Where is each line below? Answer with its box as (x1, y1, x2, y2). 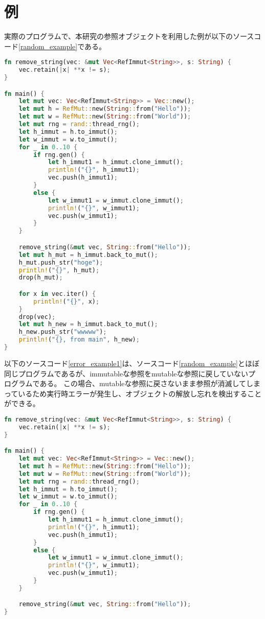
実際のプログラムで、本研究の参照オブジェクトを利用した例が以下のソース (4, 31, 254, 42)
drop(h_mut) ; (18, 274, 63, 282)
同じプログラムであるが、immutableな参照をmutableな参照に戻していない (4, 368, 249, 378)
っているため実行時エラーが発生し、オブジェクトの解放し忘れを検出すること (4, 388, 262, 398)
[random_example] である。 (18, 41, 106, 51)
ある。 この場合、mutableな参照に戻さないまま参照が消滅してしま (39, 378, 261, 389)
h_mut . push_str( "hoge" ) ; (18, 258, 103, 266)
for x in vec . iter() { (18, 290, 96, 297)
